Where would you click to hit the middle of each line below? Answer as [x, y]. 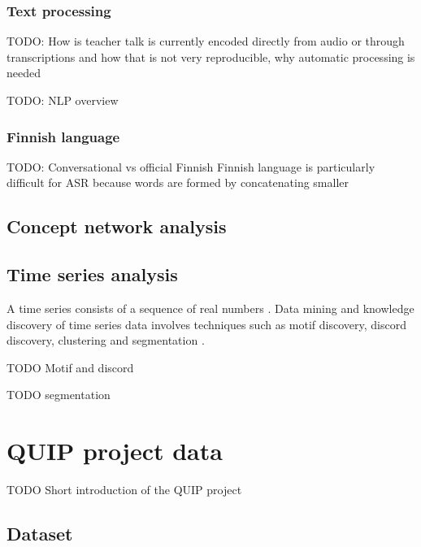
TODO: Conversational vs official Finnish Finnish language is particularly [191, 166]
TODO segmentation [59, 395]
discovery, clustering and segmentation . [106, 340]
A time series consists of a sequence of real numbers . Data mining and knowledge [210, 308]
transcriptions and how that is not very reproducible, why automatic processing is [211, 56]
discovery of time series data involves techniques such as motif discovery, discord [206, 324]
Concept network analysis [117, 226]
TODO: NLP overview [63, 100]
